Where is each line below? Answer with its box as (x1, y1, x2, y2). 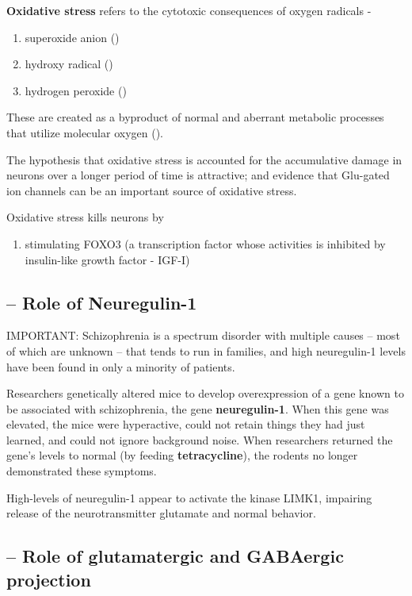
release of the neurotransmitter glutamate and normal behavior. (6, 505, 316, 521)
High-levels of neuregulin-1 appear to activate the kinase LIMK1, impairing (6, 489, 372, 506)
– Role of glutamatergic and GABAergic (6, 544, 344, 568)
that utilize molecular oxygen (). (6, 124, 163, 140)
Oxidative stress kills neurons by (6, 209, 164, 225)
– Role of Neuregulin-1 (6, 290, 197, 314)
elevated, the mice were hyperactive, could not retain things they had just (6, 416, 365, 433)
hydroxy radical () (25, 56, 113, 72)
